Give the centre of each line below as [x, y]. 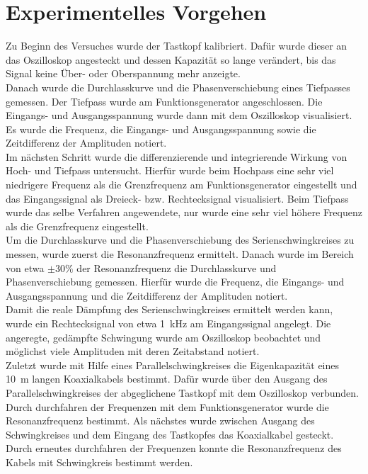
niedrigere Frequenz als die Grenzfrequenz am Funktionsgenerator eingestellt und [182, 185]
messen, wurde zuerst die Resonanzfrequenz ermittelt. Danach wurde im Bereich [180, 254]
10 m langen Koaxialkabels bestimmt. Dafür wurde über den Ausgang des [167, 379]
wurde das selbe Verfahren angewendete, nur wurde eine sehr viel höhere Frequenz [184, 212]
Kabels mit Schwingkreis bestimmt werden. [99, 462]
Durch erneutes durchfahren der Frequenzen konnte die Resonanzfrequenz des [174, 448]
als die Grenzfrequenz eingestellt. [77, 226]
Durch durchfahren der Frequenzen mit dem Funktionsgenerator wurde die [167, 406]
